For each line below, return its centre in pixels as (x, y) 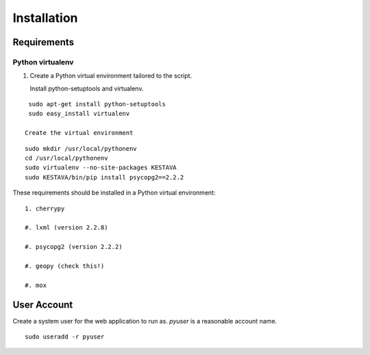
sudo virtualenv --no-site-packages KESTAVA (101, 168)
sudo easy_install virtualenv (79, 114)
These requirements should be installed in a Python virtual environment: (114, 193)
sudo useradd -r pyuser (65, 337)
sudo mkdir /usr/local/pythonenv (81, 148)
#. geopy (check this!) (65, 266)
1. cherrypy (45, 208)
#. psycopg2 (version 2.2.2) (74, 247)
